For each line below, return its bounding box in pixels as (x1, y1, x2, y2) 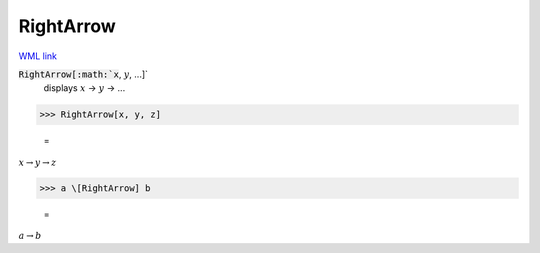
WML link (18, 50, 58, 62)
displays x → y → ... (43, 82, 126, 94)
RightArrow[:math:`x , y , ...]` (18, 68, 149, 80)
